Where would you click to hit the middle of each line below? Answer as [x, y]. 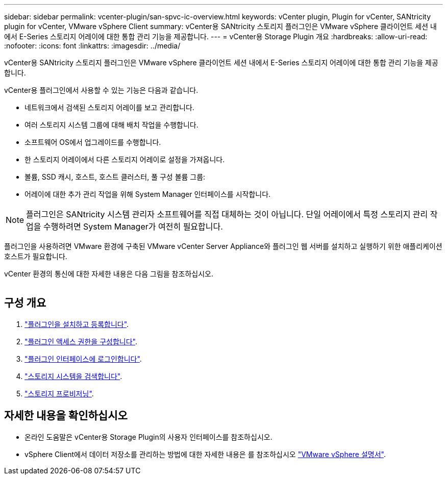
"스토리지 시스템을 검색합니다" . [73, 376]
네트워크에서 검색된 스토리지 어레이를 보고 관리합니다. [109, 107]
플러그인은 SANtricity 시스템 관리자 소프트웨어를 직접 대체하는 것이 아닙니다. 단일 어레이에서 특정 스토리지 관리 [227, 214]
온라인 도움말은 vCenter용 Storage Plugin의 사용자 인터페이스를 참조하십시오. [148, 437]
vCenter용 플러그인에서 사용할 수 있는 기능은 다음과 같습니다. [101, 90]
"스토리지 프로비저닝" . [59, 393]
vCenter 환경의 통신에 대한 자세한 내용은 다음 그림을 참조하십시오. [109, 274]
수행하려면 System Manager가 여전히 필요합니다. [133, 226]
